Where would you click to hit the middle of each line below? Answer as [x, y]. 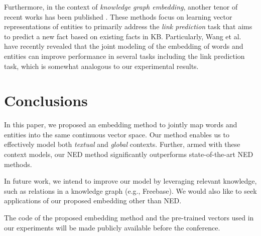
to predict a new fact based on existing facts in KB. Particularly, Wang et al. [123, 36]
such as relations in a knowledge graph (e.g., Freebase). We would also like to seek [130, 190]
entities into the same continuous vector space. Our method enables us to [117, 134]
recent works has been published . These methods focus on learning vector [118, 16]
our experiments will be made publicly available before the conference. [112, 227]
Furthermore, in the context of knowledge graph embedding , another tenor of [121, 7]
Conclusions [46, 100]
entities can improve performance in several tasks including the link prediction [124, 56]
